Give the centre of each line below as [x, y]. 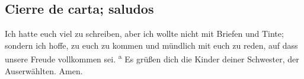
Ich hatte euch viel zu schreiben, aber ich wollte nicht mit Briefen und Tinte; [144, 34]
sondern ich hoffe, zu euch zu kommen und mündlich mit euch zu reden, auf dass [151, 45]
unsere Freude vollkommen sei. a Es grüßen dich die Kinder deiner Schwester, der [152, 58]
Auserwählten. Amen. [44, 70]
